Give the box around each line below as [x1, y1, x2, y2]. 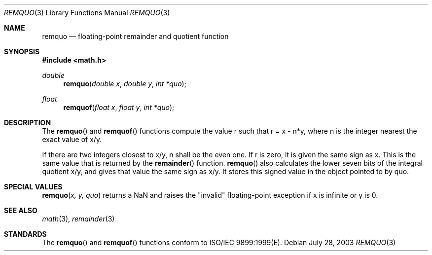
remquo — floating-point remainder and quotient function [42, 32, 229, 40]
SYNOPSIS [4, 47, 40, 56]
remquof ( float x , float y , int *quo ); [63, 103, 175, 111]
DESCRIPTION [4, 118, 51, 127]
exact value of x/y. [42, 135, 102, 144]
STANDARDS [4, 230, 47, 238]
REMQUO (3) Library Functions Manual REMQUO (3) [4, 8, 170, 17]
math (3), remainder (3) [42, 215, 115, 223]
